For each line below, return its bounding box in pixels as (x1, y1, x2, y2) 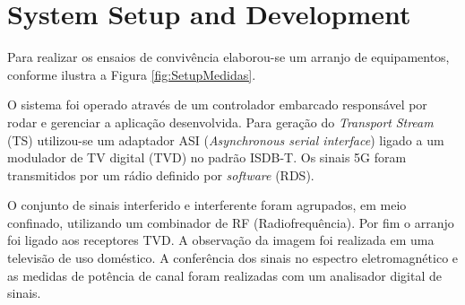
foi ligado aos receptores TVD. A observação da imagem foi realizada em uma (7, 231, 435, 249)
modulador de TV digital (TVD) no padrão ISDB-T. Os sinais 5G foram (7, 148, 407, 167)
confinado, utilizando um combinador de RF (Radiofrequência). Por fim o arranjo (7, 213, 454, 231)
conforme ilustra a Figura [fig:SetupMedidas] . (7, 65, 256, 83)
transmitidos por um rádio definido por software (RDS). (7, 165, 314, 184)
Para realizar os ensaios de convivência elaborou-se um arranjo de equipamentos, (7, 48, 450, 66)
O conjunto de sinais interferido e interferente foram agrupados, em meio (7, 196, 407, 214)
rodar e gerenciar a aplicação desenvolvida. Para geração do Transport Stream (7, 112, 434, 131)
